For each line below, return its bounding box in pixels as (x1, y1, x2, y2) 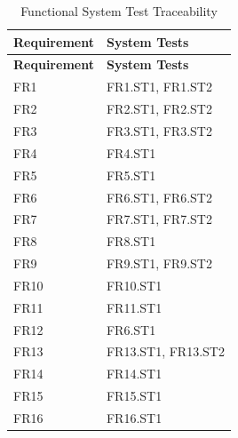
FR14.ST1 (106, 364, 163, 383)
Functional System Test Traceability (20, 2, 218, 20)
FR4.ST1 (106, 143, 156, 162)
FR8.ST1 (106, 232, 156, 251)
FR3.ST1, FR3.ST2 (106, 121, 212, 139)
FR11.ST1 (106, 298, 163, 316)
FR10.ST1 (106, 275, 163, 294)
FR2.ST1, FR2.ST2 (106, 100, 212, 118)
